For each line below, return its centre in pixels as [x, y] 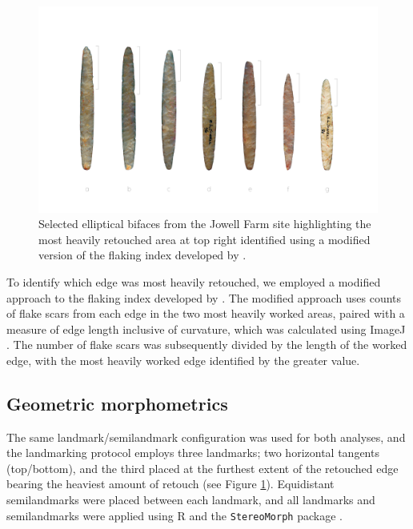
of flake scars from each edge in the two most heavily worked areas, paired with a [206, 313]
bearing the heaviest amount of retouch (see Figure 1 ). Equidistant [170, 484]
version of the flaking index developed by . [142, 255]
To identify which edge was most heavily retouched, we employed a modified [194, 281]
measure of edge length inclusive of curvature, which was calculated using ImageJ [206, 329]
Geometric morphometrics [117, 403]
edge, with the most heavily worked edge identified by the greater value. [183, 360]
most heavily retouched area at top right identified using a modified [204, 239]
